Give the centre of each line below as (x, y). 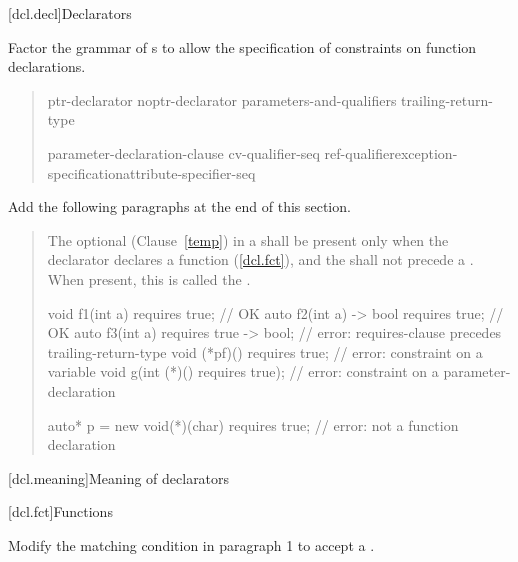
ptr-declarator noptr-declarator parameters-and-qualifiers (222, 99)
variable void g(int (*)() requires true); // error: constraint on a (243, 371)
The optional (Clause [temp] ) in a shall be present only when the (248, 239)
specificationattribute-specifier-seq (151, 172)
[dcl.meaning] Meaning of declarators (119, 477)
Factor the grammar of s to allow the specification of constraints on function (242, 46)
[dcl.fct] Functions (60, 511)
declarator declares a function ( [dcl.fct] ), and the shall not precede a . (260, 259)
